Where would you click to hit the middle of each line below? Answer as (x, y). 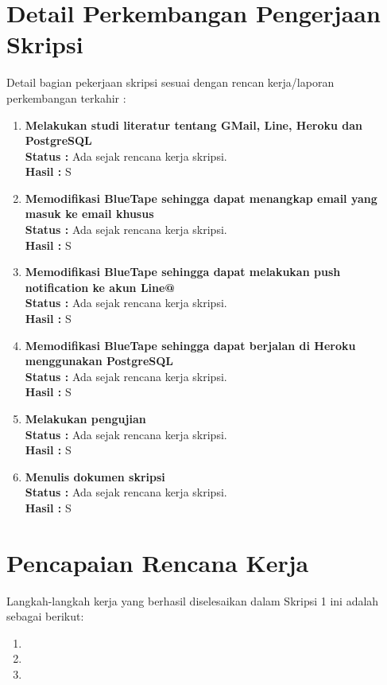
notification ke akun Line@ (100, 287)
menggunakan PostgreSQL (99, 361)
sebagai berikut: (45, 616)
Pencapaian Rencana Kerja (158, 562)
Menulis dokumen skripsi (95, 476)
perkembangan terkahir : (66, 97)
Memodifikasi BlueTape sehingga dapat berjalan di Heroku (190, 345)
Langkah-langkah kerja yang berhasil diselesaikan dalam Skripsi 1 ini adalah (193, 600)
